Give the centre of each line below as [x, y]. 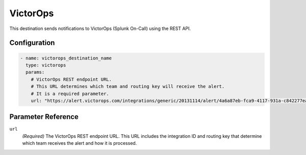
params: [35, 72]
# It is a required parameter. [70, 94]
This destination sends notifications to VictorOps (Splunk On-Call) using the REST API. [100, 28]
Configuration [32, 43]
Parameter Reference [44, 117]
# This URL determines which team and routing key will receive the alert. [128, 87]
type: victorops [46, 65]
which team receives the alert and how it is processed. [80, 143]
